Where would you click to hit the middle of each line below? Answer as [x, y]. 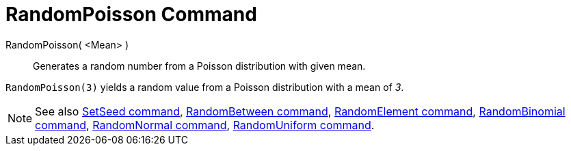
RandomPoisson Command [131, 14]
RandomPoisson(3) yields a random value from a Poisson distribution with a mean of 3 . [205, 87]
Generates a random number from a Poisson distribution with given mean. [199, 66]
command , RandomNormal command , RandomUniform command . [205, 125]
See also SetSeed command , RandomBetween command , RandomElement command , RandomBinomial [300, 111]
